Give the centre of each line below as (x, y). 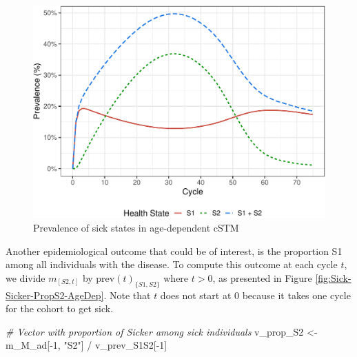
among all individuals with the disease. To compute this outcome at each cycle (172, 264)
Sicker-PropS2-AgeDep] (55, 295)
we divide (25, 277)
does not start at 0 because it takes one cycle (255, 295)
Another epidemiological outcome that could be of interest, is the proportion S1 (174, 251)
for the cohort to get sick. (60, 308)
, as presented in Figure (262, 277)
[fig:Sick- (333, 277)
